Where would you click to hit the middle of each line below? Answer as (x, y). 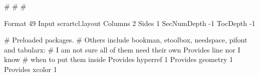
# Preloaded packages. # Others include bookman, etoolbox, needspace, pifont (126, 40)
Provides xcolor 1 (31, 69)
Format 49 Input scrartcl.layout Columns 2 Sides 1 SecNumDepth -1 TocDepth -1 (130, 23)
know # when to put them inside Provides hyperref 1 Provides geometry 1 (118, 59)
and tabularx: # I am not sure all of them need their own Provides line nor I (122, 49)
